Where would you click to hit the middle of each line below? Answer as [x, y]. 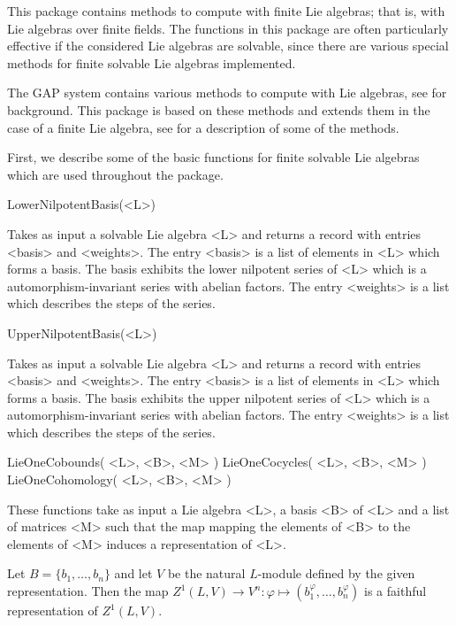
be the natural [206, 573]
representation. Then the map [88, 591]
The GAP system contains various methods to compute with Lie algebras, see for [227, 93]
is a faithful [395, 591]
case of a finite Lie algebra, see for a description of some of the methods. [203, 127]
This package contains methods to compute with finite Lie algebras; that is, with [226, 11]
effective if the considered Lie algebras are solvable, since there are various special [228, 46]
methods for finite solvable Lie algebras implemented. [152, 62]
